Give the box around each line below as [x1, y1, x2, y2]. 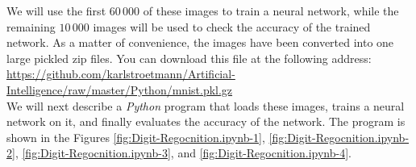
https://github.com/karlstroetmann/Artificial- [6, 65, 235, 82]
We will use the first [6, 2, 106, 19]
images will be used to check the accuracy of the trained [93, 18, 371, 35]
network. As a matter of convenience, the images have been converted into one [6, 34, 394, 51]
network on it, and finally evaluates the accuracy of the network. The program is [6, 113, 406, 130]
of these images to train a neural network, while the [143, 2, 399, 19]
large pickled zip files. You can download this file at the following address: [6, 49, 372, 66]
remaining [6, 18, 56, 35]
